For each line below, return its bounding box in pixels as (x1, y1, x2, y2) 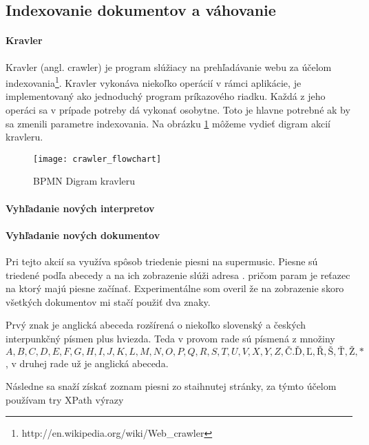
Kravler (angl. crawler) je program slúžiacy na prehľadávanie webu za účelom (6, 59, 332, 74)
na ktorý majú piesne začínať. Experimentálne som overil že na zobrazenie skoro (6, 281, 344, 296)
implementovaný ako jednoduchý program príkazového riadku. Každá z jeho (6, 89, 326, 103)
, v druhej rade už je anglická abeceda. (6, 355, 169, 370)
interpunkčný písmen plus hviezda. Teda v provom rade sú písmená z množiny (6, 331, 335, 345)
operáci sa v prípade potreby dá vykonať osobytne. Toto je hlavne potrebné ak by (6, 103, 350, 117)
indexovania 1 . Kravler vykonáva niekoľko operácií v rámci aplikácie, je (6, 74, 302, 90)
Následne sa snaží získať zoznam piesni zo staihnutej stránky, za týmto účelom (6, 379, 337, 393)
